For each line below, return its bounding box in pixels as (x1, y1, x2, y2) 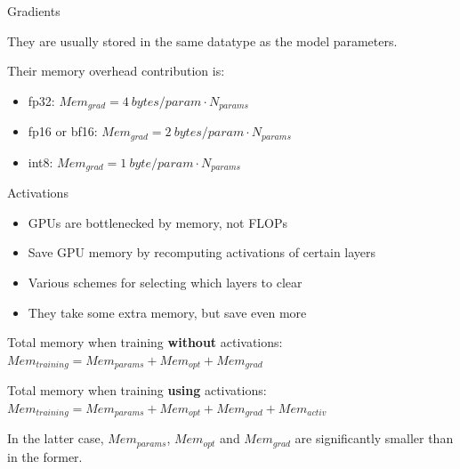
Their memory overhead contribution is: (7, 61, 225, 80)
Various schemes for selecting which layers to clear (28, 272, 303, 291)
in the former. (7, 447, 83, 465)
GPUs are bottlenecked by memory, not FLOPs (28, 213, 288, 231)
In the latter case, (7, 429, 104, 448)
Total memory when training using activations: (7, 381, 267, 400)
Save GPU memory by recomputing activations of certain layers (28, 243, 376, 262)
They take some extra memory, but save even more (28, 303, 307, 321)
